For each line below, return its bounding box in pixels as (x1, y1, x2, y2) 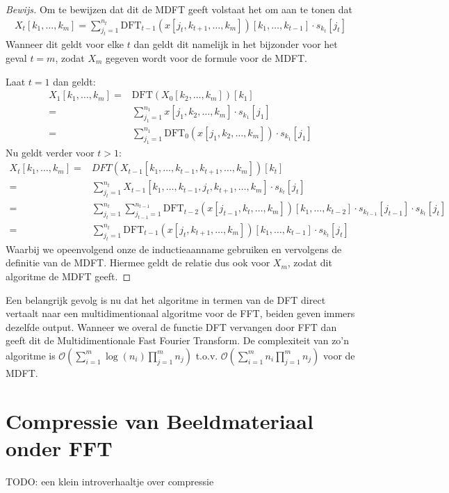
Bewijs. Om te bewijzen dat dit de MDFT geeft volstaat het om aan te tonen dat (6, 2, 352, 16)
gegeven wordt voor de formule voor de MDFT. (106, 50, 307, 65)
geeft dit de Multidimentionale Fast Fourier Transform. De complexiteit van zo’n (6, 333, 350, 348)
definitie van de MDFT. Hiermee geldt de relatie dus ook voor (6, 255, 270, 270)
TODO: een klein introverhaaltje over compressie (6, 474, 214, 488)
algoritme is (6, 348, 56, 362)
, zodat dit (287, 255, 332, 270)
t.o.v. (195, 348, 218, 362)
